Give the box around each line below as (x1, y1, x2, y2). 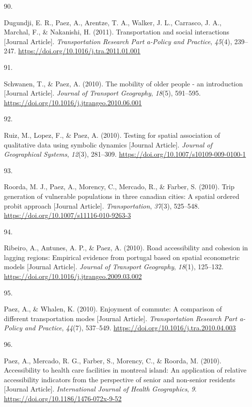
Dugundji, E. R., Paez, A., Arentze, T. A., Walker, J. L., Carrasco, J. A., (4, 17, 221, 27)
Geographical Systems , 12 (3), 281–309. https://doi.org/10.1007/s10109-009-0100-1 (4, 149, 246, 159)
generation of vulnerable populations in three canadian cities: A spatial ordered (4, 191, 239, 201)
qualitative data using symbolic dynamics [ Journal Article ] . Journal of (4, 139, 212, 149)
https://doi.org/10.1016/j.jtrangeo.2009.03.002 (4, 271, 142, 281)
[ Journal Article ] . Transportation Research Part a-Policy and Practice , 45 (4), (4, 36, 232, 46)
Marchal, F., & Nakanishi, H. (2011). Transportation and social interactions (4, 27, 230, 37)
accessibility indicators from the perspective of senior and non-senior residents (4, 374, 236, 384)
